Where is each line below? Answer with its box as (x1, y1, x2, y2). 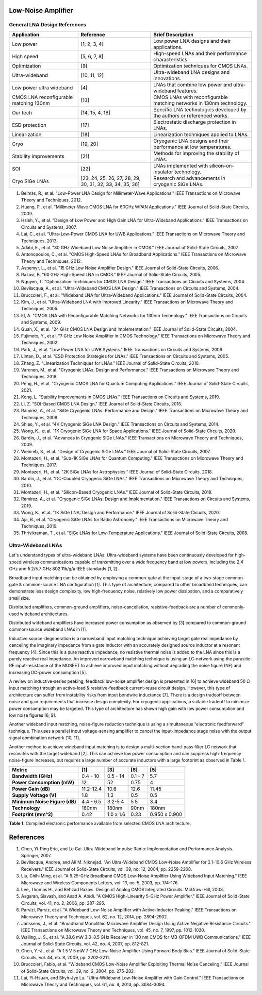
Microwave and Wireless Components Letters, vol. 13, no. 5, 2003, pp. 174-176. (21, 879, 179, 886)
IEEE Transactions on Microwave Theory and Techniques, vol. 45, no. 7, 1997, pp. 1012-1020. (21, 928, 206, 933)
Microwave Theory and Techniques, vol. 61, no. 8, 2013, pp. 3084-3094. (21, 981, 166, 988)
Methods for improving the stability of (153, 150, 240, 156)
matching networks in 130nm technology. (153, 100, 247, 106)
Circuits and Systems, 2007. (21, 224, 77, 230)
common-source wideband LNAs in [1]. (9, 626, 87, 632)
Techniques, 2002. (21, 340, 59, 346)
